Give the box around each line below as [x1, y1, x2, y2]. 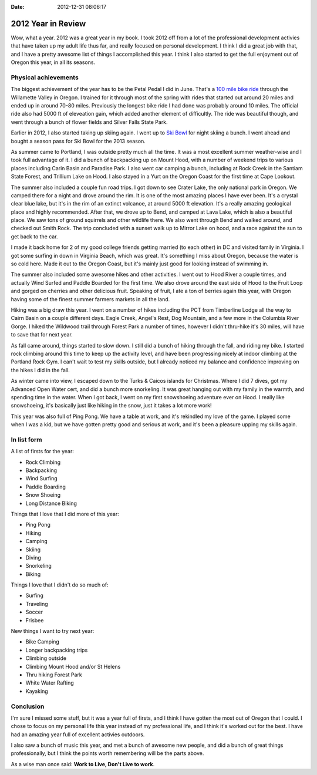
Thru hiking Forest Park [25, 671, 82, 678]
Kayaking [25, 688, 48, 695]
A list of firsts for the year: [11, 448, 75, 455]
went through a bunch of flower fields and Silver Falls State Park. [11, 118, 168, 126]
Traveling [25, 600, 48, 607]
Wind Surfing [25, 475, 58, 482]
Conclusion [11, 702, 45, 710]
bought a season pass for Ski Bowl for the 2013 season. [11, 137, 146, 144]
